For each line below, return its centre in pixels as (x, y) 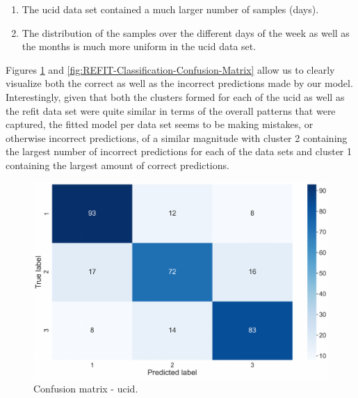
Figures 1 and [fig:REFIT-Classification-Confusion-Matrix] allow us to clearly (170, 69)
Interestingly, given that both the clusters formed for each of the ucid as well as (175, 96)
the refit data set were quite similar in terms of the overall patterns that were (171, 110)
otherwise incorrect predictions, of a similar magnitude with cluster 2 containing (177, 137)
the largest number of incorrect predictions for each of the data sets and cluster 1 (179, 151)
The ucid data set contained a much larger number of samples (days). (170, 9)
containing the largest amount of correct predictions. (117, 165)
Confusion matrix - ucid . (86, 388)
